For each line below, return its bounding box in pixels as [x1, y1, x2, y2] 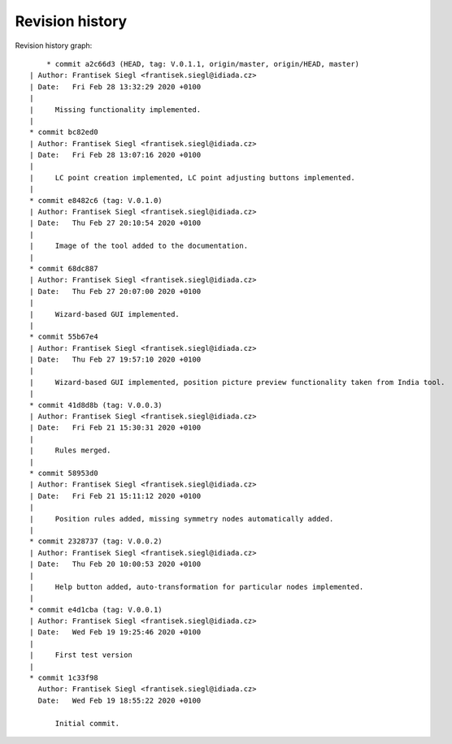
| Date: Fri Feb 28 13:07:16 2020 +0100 [29, 150, 202, 160]
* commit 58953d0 [29, 469, 98, 478]
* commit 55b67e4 [29, 332, 98, 341]
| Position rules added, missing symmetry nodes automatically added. [29, 514, 334, 523]
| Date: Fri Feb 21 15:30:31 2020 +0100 [29, 423, 202, 432]
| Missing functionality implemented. [29, 105, 202, 114]
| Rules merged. [29, 446, 111, 455]
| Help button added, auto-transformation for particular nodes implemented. [29, 582, 364, 591]
